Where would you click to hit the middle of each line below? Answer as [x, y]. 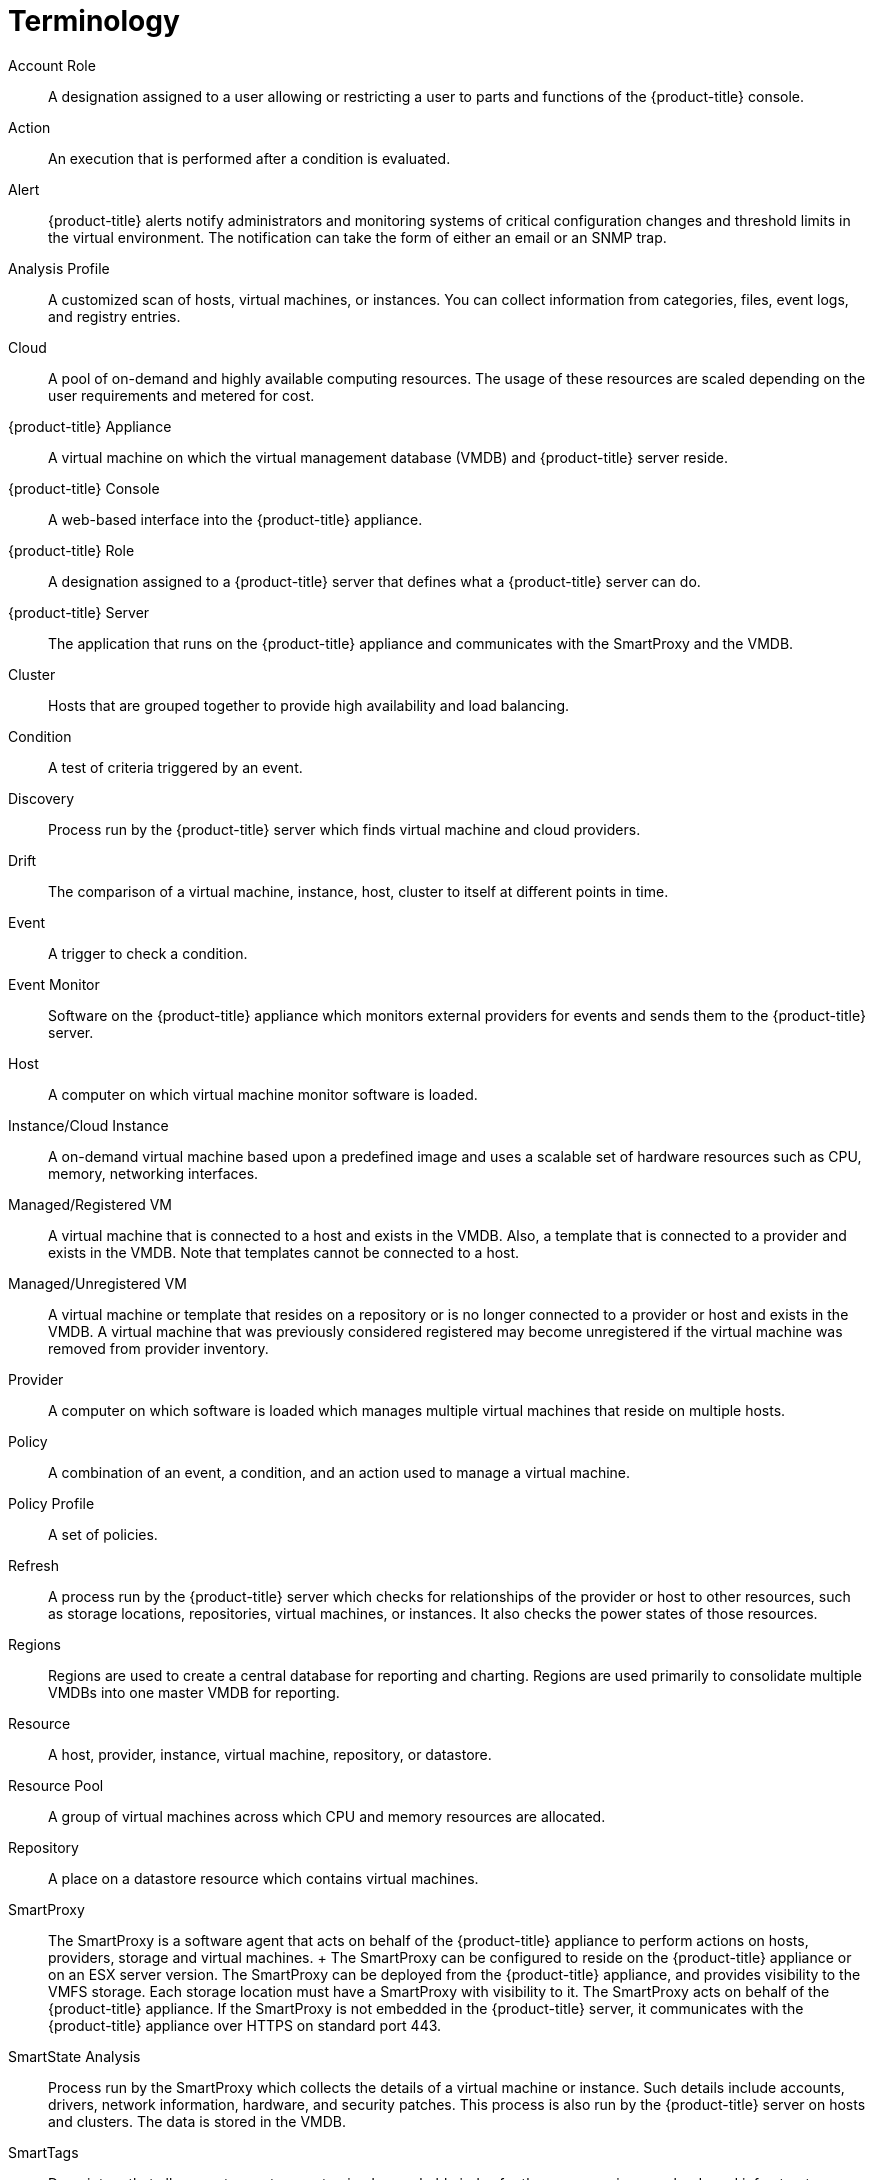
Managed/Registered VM [90, 1204]
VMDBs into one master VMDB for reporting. [194, 1692]
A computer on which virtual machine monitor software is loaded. [263, 1094]
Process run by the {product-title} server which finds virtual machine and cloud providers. [344, 829]
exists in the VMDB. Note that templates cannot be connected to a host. [284, 1252]
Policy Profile [51, 1503]
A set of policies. [103, 1534]
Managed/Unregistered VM [97, 1283]
